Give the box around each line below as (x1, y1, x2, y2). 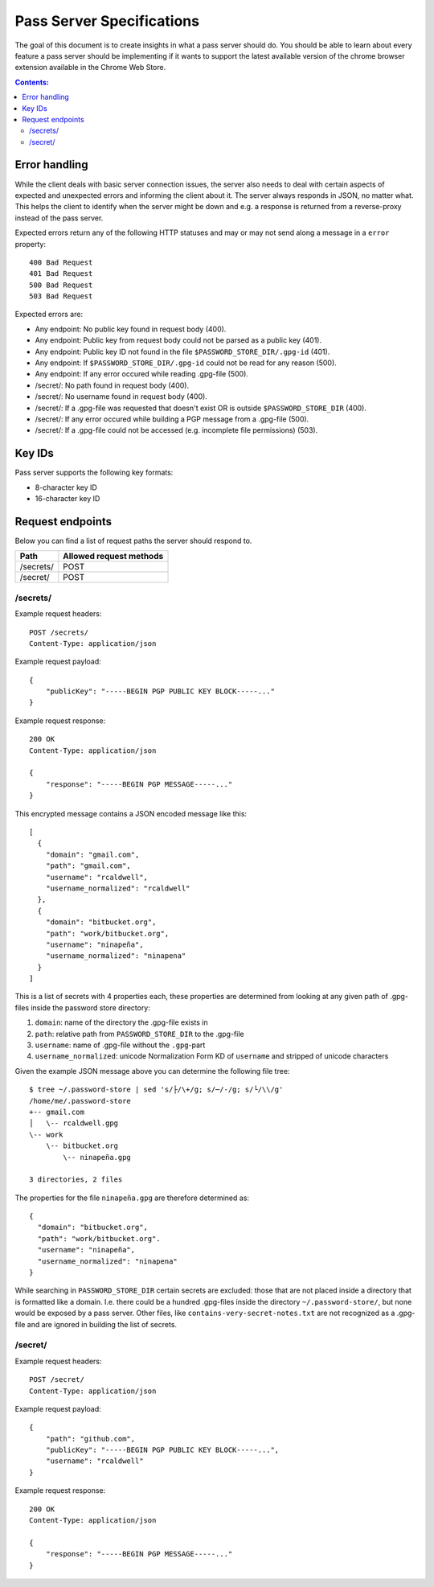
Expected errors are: (14, 310, 84, 319)
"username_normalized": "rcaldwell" (45, 883, 190, 893)
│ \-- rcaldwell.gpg (29, 1119, 119, 1128)
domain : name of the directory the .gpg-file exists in (35, 1018, 208, 1027)
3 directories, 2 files (29, 1175, 123, 1184)
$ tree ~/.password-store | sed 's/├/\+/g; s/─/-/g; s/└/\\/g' (29, 1085, 284, 1094)
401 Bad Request (29, 269, 93, 278)
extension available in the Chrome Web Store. (14, 63, 166, 72)
